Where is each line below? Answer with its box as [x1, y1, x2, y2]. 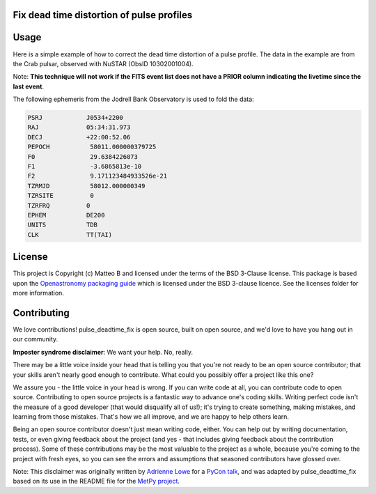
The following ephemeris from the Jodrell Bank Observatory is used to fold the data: [13, 95, 254, 104]
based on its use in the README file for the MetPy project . [13, 477, 180, 486]
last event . [13, 82, 45, 91]
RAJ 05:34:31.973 [27, 123, 131, 132]
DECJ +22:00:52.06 [27, 133, 131, 141]
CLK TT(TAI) [27, 231, 113, 238]
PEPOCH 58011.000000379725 [27, 143, 157, 151]
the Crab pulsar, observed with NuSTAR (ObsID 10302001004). [13, 59, 194, 68]
